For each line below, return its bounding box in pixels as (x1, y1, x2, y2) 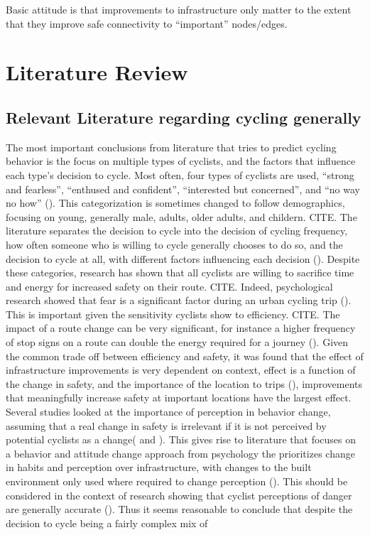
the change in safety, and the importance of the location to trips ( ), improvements (6, 376, 363, 391)
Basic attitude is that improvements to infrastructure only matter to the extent (6, 2, 352, 16)
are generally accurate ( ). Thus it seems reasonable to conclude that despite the (6, 502, 353, 517)
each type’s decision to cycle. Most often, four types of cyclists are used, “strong (6, 167, 354, 182)
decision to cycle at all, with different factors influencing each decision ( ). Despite (6, 251, 360, 266)
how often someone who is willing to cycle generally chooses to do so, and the (6, 237, 343, 252)
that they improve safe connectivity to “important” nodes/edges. (6, 16, 288, 31)
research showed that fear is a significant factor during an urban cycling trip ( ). (6, 293, 352, 308)
